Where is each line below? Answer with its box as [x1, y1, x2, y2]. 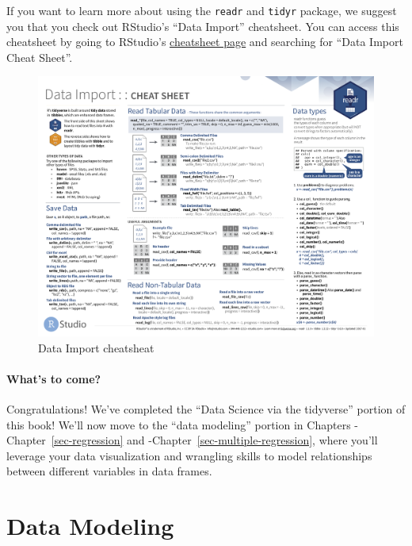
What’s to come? [6, 370, 101, 386]
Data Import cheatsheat [38, 339, 154, 356]
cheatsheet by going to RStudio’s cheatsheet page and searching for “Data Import [6, 33, 403, 50]
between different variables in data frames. [6, 463, 212, 479]
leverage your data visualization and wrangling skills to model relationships [6, 447, 372, 463]
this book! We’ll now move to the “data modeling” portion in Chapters [6, 416, 351, 433]
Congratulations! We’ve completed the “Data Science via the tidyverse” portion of [6, 400, 406, 417]
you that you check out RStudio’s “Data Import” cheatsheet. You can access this [6, 17, 399, 34]
